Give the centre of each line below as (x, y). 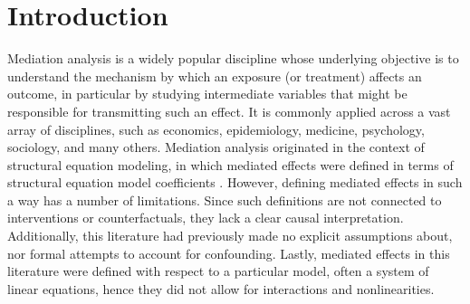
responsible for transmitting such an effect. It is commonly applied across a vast (229, 111)
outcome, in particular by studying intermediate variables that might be (207, 94)
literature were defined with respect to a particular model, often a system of (218, 271)
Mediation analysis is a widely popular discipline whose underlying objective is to (233, 58)
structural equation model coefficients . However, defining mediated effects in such (235, 182)
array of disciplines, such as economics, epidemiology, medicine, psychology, (216, 129)
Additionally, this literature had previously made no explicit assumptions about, (230, 236)
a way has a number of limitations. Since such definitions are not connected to (225, 199)
